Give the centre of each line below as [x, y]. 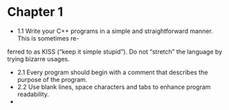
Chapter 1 [35, 12]
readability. [33, 94]
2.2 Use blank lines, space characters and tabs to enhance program [114, 87]
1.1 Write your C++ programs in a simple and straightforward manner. [115, 31]
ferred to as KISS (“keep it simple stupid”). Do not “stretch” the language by [115, 52]
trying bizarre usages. [39, 58]
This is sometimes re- [48, 38]
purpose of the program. [52, 79]
